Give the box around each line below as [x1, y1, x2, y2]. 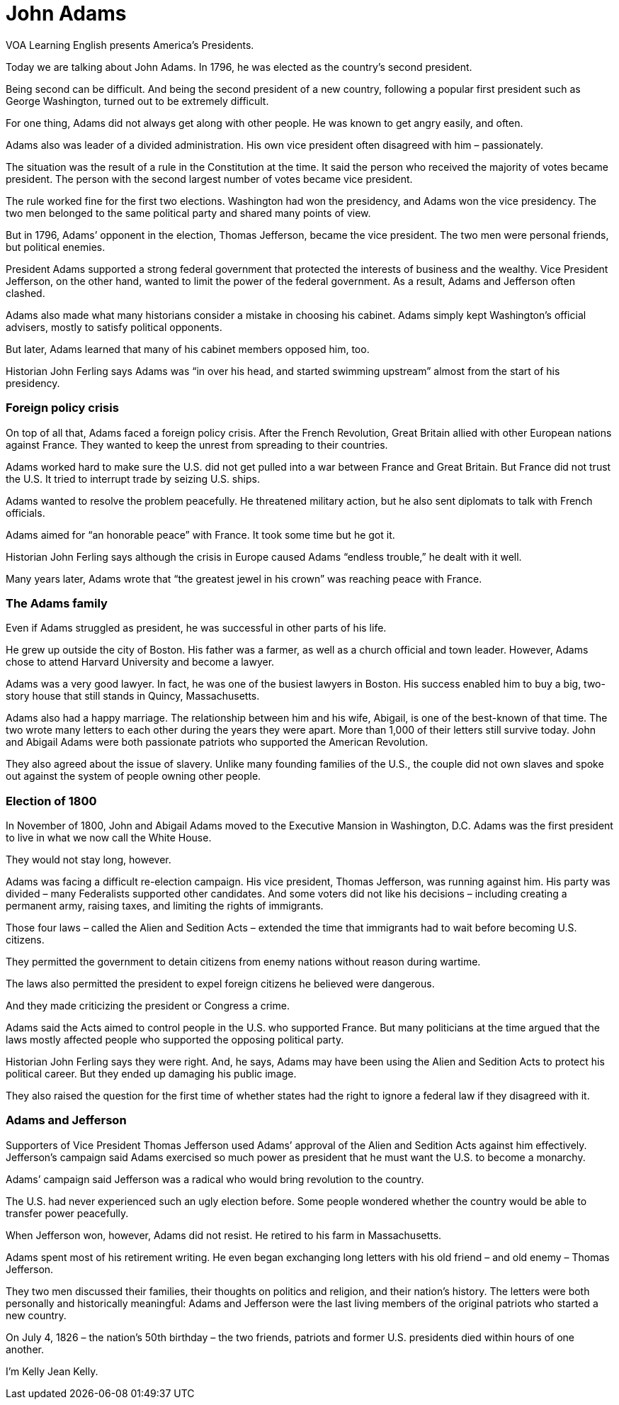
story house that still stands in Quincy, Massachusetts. [6, 690, 260, 702]
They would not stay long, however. [6, 853, 171, 866]
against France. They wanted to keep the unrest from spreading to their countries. [6, 438, 388, 451]
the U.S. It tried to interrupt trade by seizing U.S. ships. [6, 472, 260, 485]
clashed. [6, 286, 45, 299]
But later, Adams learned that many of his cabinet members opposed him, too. [6, 342, 370, 355]
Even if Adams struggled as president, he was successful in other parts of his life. [6, 622, 387, 634]
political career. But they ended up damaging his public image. [6, 1068, 297, 1080]
